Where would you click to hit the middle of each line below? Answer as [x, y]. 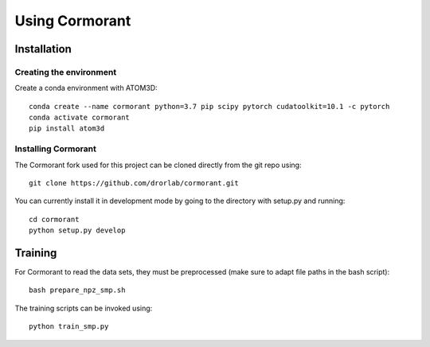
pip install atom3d [67, 129]
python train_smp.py [69, 327]
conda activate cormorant [80, 118]
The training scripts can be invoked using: [84, 308]
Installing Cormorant [56, 149]
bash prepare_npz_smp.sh [77, 290]
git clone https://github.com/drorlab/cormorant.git [134, 183]
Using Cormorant [73, 21]
